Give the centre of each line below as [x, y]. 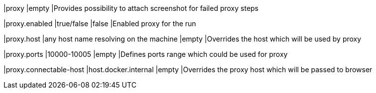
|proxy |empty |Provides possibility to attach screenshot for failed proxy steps [131, 8]
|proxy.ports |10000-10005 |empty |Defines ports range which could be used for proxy [146, 54]
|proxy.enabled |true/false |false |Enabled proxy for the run [100, 23]
